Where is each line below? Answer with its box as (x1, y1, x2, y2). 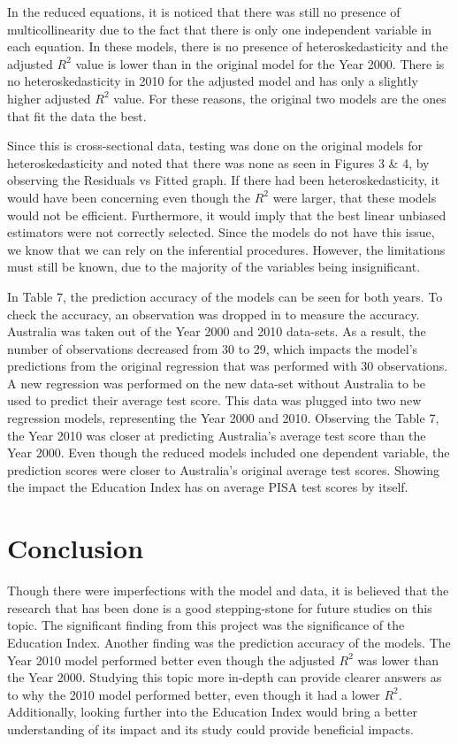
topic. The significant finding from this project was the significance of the (7, 616, 405, 634)
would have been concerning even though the (7, 188, 250, 206)
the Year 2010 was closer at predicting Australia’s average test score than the (7, 426, 426, 444)
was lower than (357, 650, 439, 669)
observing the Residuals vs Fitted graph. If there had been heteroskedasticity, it (7, 171, 440, 189)
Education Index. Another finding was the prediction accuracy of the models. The (7, 633, 451, 651)
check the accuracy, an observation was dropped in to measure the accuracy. (7, 304, 420, 323)
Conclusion (7, 530, 144, 566)
